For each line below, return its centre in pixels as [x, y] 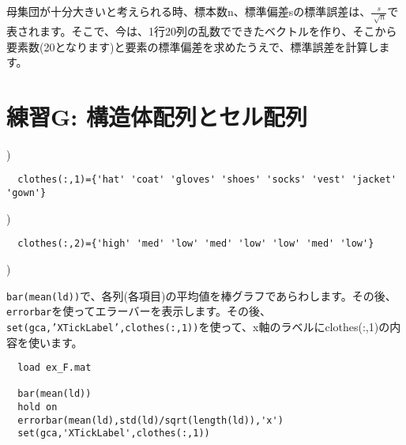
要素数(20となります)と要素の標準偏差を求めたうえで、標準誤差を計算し [193, 46]
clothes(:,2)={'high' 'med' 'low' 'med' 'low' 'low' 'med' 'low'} [196, 244]
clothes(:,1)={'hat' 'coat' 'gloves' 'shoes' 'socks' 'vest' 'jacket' [207, 180]
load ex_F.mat [55, 368]
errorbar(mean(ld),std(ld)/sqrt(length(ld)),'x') [150, 420]
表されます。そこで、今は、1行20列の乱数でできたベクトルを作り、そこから [202, 30]
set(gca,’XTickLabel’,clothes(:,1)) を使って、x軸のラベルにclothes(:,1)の [198, 326]
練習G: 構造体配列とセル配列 [157, 116]
